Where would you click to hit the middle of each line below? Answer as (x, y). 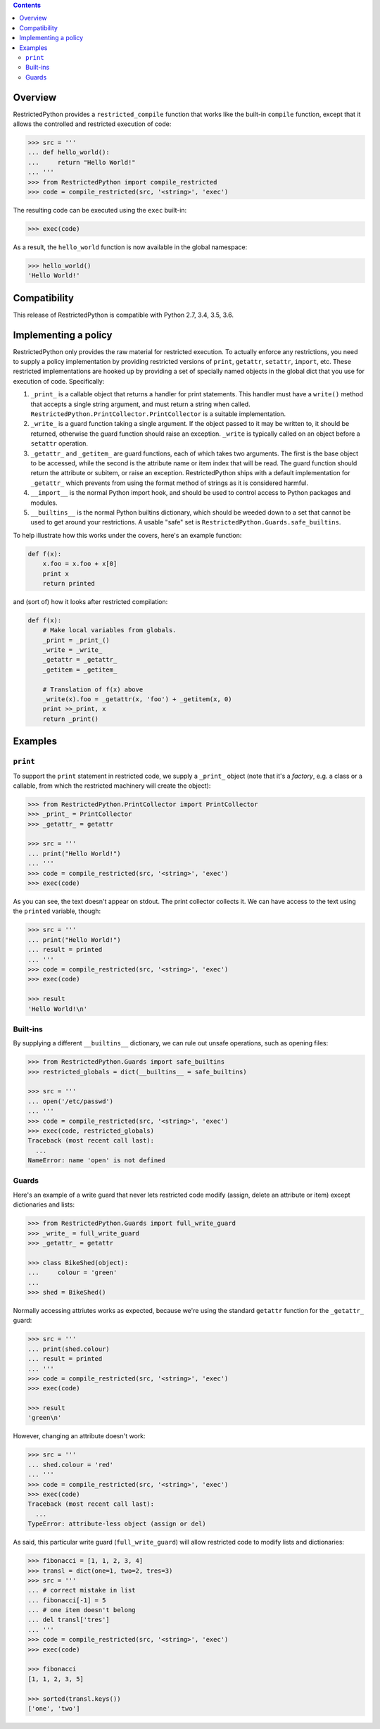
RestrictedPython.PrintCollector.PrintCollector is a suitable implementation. (158, 414)
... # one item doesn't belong (82, 1610)
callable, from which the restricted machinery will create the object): (112, 786)
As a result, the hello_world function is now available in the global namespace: (130, 247)
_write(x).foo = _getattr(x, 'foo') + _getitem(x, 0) (137, 699)
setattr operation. (59, 444)
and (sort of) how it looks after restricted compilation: (90, 601)
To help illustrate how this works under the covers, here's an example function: (127, 535)
